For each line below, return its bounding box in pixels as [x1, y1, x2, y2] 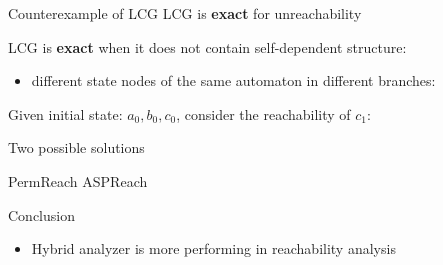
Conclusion [8, 204, 75, 225]
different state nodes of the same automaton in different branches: [31, 70, 436, 91]
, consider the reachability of [176, 103, 351, 124]
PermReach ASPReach [8, 170, 148, 191]
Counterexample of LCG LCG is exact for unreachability [8, 3, 362, 23]
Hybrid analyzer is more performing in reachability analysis [31, 238, 396, 259]
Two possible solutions [8, 137, 145, 158]
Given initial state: [8, 103, 123, 124]
